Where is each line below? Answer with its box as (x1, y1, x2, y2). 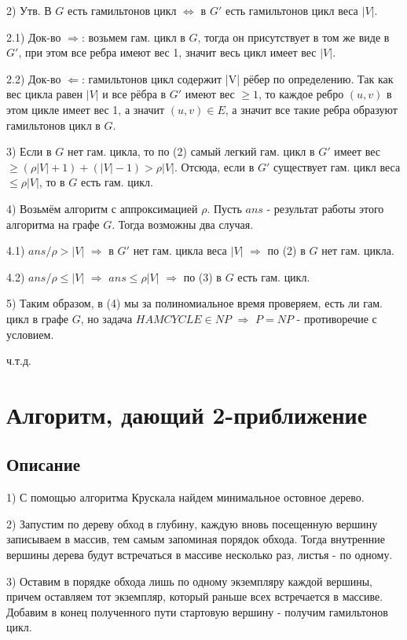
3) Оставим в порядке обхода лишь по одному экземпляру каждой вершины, (6, 572, 372, 589)
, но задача (80, 310, 133, 326)
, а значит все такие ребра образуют (225, 101, 398, 117)
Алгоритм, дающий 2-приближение (6, 398, 368, 430)
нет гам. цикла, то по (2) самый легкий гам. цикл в (67, 143, 315, 160)
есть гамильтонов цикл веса (225, 2, 358, 18)
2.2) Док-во (6, 70, 61, 86)
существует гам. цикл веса (273, 158, 401, 175)
